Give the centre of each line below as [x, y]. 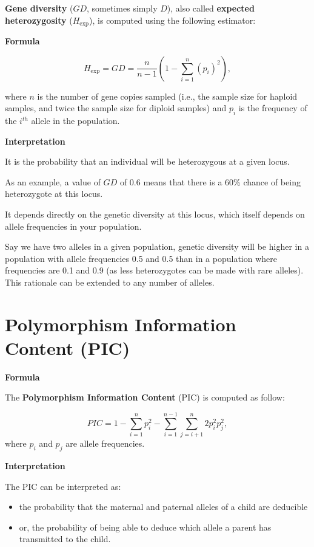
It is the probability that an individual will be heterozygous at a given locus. [147, 161]
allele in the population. [75, 121]
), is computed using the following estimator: [172, 20]
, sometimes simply [122, 8]
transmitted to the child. [65, 539]
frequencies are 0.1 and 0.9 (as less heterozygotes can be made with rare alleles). [154, 270]
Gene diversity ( [39, 8]
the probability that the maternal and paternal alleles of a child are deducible [163, 507]
